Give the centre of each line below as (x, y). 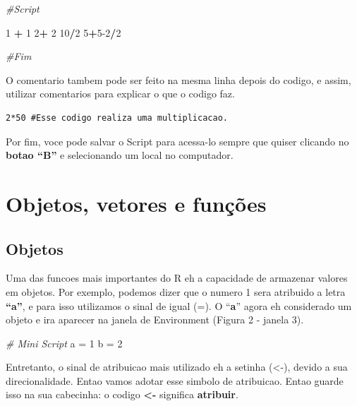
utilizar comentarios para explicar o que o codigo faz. (120, 94)
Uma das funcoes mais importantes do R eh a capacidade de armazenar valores (177, 278)
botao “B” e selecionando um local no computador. (120, 155)
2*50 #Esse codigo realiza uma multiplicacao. (117, 118)
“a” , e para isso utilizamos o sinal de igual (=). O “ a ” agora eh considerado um (179, 305)
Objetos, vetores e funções (136, 203)
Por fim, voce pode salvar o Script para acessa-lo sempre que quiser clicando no (177, 141)
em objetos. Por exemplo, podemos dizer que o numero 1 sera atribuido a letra (176, 291)
